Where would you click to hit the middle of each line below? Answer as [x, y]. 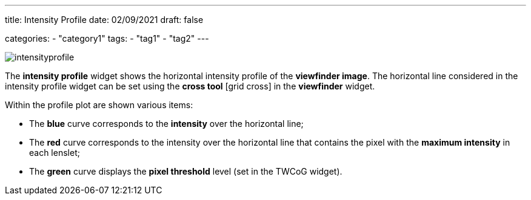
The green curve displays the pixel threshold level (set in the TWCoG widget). [186, 171]
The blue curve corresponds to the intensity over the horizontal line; [166, 124]
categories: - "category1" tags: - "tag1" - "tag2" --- [107, 38]
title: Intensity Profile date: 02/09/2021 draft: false [104, 20]
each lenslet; [55, 153]
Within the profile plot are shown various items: [99, 105]
